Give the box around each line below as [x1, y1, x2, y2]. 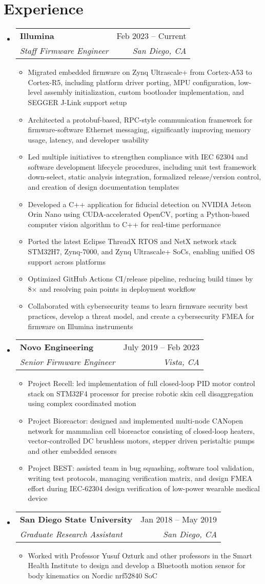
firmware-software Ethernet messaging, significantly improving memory [28, 124, 251, 135]
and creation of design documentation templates [28, 182, 179, 192]
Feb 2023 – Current [116, 30, 187, 42]
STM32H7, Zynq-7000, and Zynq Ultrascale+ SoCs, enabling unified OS [28, 246, 255, 257]
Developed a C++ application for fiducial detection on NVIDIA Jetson [28, 198, 251, 209]
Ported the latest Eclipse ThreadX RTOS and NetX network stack [28, 236, 237, 247]
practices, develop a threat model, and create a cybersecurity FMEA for [28, 311, 254, 321]
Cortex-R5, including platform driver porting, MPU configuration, [28, 76, 236, 87]
